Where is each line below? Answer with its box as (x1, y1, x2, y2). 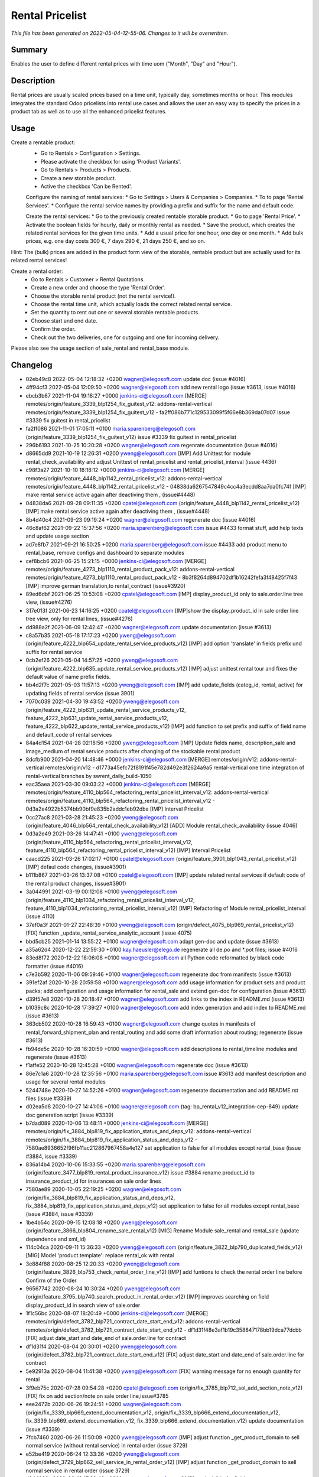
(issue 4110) (25, 913, 55, 920)
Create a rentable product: (11, 139, 76, 146)
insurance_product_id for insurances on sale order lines (25, 1177, 161, 1185)
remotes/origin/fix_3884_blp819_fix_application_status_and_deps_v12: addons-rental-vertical (25, 1128, 251, 1135)
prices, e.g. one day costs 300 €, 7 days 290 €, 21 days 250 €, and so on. (25, 238, 206, 245)
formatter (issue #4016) (25, 962, 84, 970)
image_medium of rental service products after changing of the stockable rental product (25, 747, 240, 754)
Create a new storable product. (40, 174, 116, 181)
